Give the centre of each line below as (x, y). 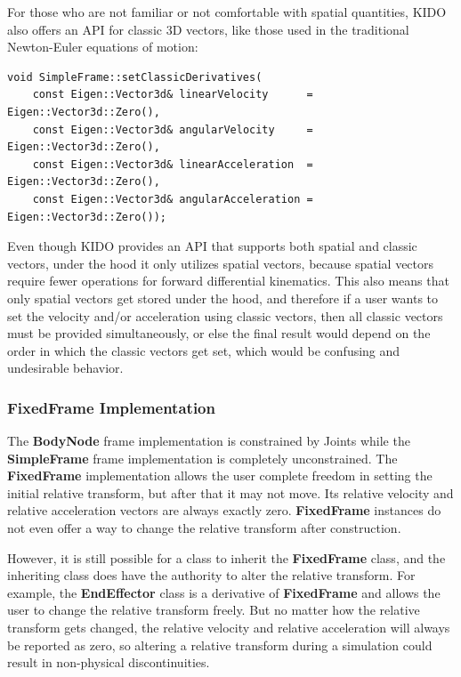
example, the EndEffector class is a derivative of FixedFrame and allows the (224, 592)
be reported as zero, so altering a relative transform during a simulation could (220, 645)
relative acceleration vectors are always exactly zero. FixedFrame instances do (224, 510)
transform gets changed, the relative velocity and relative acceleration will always (229, 628)
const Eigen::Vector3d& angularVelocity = (173, 129)
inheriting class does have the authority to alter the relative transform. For (211, 575)
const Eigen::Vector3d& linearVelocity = (173, 95)
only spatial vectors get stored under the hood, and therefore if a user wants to (223, 298)
